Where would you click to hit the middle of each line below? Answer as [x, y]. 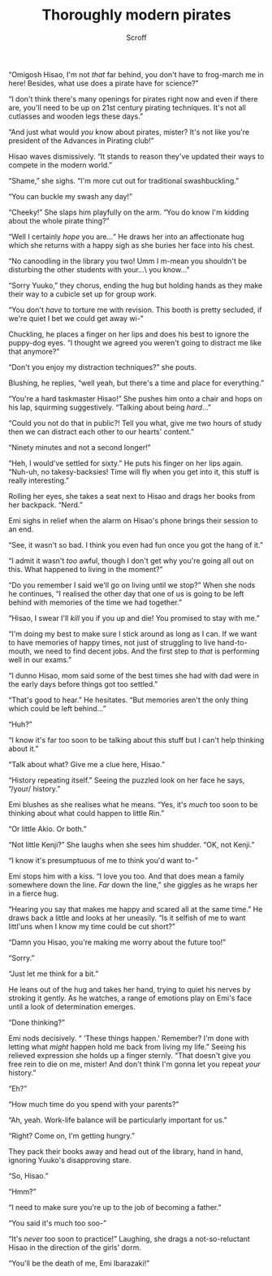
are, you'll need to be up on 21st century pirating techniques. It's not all [127, 107]
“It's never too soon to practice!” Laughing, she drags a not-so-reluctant [129, 1239]
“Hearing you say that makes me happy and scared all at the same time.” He [136, 909]
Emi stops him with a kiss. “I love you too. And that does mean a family [127, 876]
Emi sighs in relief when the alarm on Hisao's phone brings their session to [133, 520]
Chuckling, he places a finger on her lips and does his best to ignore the [129, 334]
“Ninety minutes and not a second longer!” [80, 447]
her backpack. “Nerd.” [46, 505]
